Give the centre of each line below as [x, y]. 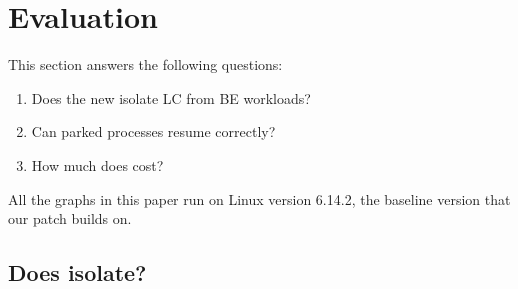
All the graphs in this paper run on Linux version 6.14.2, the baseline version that [259, 198]
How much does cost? [97, 164]
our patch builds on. [70, 218]
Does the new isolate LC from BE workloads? [171, 97]
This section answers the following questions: [145, 64]
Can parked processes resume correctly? [153, 131]
